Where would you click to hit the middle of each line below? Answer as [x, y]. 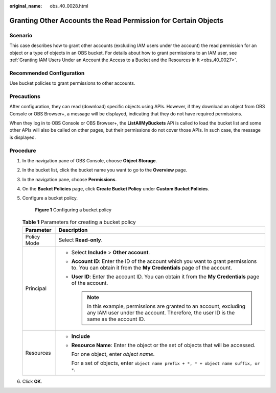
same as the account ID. [116, 319]
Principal [36, 288]
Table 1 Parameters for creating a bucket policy [79, 222]
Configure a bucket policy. [50, 198]
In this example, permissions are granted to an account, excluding [166, 306]
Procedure [23, 151]
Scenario [21, 35]
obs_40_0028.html [69, 6]
